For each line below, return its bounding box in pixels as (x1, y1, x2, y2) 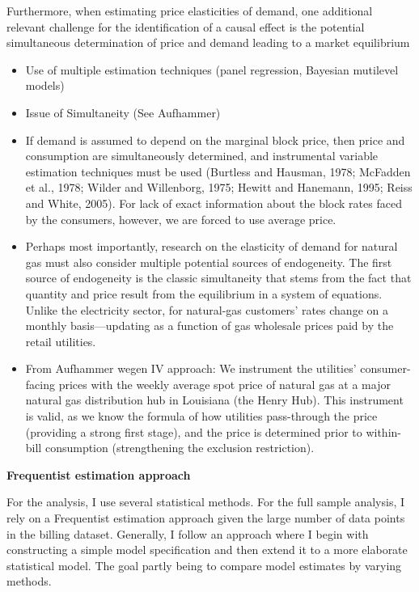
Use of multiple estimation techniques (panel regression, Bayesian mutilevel (25, 61, 399, 78)
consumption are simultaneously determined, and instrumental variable (25, 147, 379, 164)
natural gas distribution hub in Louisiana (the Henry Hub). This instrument (25, 391, 404, 408)
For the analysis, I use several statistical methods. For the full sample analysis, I (6, 493, 405, 510)
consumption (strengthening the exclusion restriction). (44, 439, 315, 456)
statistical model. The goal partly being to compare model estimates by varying (6, 556, 402, 573)
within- (366, 423, 401, 440)
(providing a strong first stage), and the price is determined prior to (25, 423, 362, 440)
